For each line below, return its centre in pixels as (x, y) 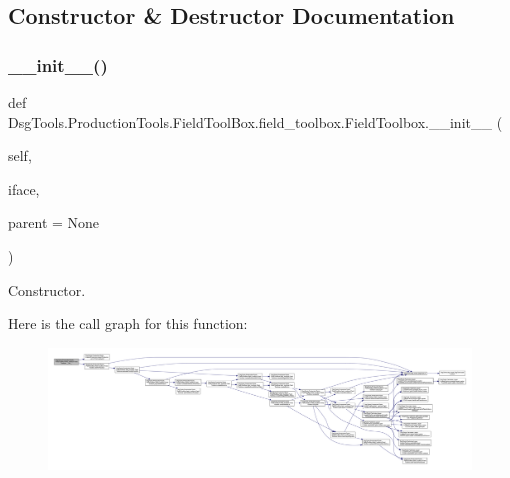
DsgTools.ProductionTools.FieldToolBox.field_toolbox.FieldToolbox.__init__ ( (255, 121)
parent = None (54, 222)
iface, (24, 188)
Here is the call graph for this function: (128, 323)
